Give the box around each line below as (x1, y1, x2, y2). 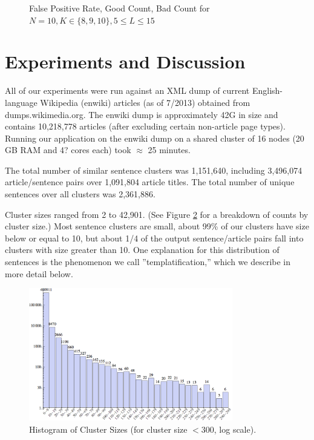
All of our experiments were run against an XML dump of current (5, 84, 250, 97)
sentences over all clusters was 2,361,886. (5, 188, 155, 200)
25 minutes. (148, 143, 191, 156)
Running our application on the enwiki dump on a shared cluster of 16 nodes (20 (5, 131, 304, 144)
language (5, 96, 38, 108)
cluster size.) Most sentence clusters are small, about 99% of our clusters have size (5, 220, 309, 232)
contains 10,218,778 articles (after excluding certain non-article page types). (5, 120, 286, 133)
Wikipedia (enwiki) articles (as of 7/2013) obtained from (40, 96, 250, 108)
